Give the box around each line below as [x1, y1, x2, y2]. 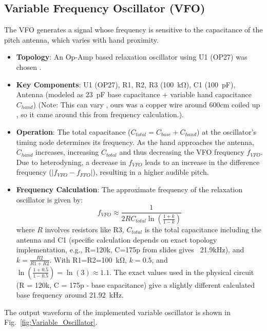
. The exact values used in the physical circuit [109, 266, 254, 277]
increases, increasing [35, 146, 99, 157]
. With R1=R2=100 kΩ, [49, 254, 127, 265]
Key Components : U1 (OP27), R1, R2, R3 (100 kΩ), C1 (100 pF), [16, 79, 236, 89]
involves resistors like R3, [45, 224, 124, 235]
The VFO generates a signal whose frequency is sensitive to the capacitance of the [4, 24, 263, 35]
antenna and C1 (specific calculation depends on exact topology [16, 234, 217, 245]
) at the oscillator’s [197, 126, 257, 137]
